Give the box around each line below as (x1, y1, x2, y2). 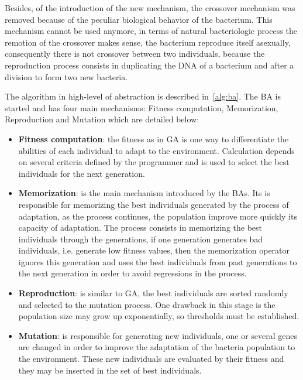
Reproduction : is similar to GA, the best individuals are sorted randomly (18, 287, 288, 299)
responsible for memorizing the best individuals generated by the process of (18, 198, 289, 210)
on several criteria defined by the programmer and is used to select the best (18, 156, 290, 168)
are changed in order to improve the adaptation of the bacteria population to (18, 341, 295, 353)
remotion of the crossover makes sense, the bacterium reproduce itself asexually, (5, 36, 291, 48)
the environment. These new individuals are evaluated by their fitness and (18, 352, 284, 365)
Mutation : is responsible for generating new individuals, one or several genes (18, 329, 298, 341)
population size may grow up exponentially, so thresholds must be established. (18, 310, 299, 322)
